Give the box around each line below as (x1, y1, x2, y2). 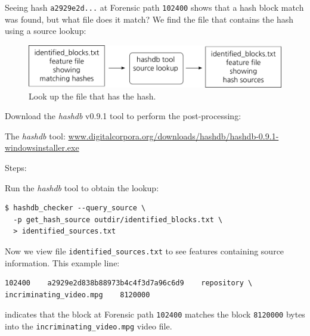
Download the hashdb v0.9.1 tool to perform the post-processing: (5, 110, 241, 122)
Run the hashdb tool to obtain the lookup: (5, 181, 159, 194)
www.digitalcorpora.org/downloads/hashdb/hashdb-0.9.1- (68, 129, 279, 142)
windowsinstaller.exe (5, 141, 79, 154)
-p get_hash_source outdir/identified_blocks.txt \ (13, 215, 223, 224)
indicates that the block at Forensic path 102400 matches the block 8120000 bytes (5, 308, 305, 321)
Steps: (5, 161, 27, 174)
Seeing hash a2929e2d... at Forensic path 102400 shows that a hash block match (5, 1, 304, 13)
